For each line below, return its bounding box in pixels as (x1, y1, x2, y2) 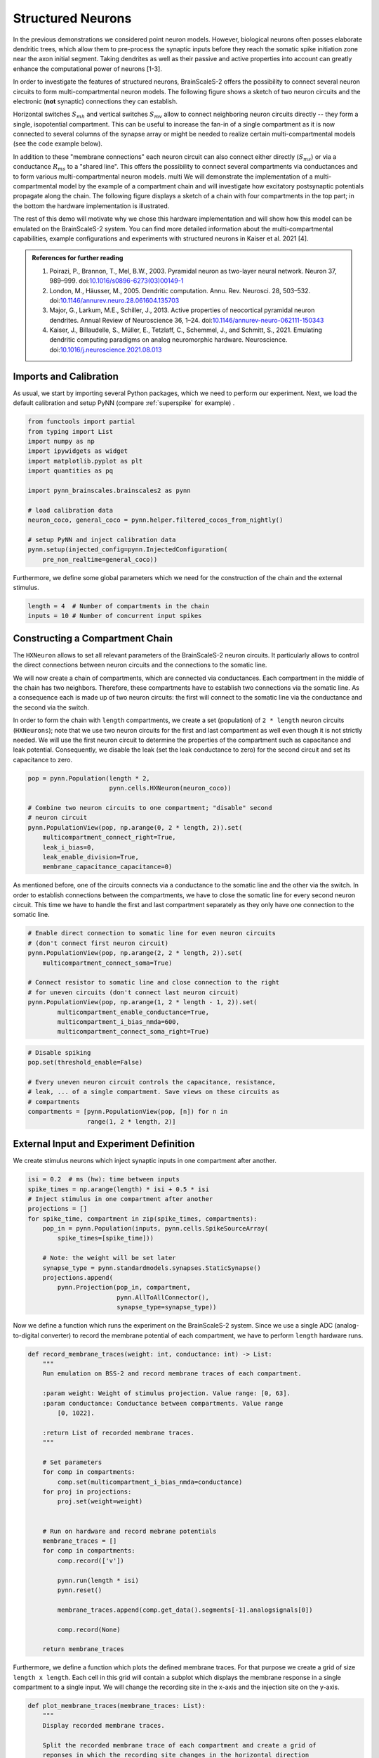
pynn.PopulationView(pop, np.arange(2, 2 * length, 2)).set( (27, 949, 243, 957)
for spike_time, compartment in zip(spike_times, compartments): (27, 1214, 258, 1223)
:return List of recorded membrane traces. (42, 1428, 194, 1437)
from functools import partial (27, 418, 136, 425)
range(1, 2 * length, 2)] (86, 1117, 176, 1125)
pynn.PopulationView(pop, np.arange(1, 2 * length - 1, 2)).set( (27, 999, 258, 1006)
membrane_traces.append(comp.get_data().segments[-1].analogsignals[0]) (57, 1605, 313, 1614)
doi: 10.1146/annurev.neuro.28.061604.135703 (49, 296, 180, 304)
